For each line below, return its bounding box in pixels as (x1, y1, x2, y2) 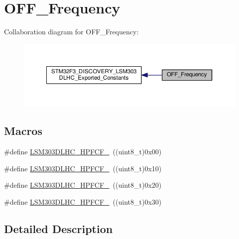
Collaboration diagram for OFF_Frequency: (4, 26, 139, 37)
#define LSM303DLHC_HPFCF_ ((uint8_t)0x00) (4, 146, 162, 156)
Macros (4, 123, 42, 138)
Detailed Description (4, 221, 113, 236)
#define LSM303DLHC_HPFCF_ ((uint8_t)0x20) (4, 180, 162, 190)
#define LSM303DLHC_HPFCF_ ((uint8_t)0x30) (4, 196, 162, 207)
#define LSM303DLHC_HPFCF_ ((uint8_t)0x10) (4, 163, 162, 173)
